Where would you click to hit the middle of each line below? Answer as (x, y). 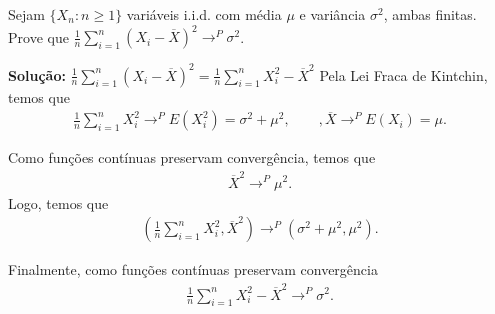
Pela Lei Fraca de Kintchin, (403, 74)
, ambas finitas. (430, 14)
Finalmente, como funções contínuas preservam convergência (193, 269)
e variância (332, 14)
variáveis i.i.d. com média (204, 14)
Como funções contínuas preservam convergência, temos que (192, 157)
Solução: (37, 74)
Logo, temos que (58, 202)
